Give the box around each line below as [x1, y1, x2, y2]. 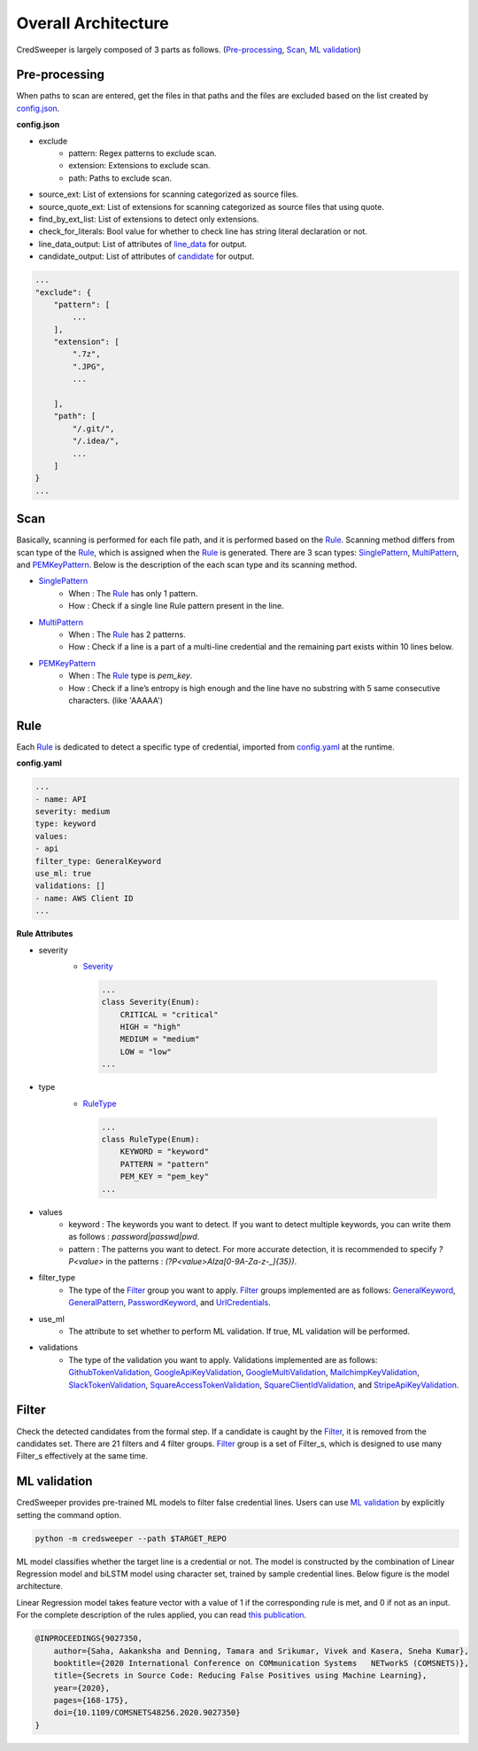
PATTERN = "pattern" [119, 1159, 210, 1169]
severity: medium [35, 806, 111, 817]
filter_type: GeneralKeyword [35, 856, 162, 866]
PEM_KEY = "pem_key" [119, 1171, 210, 1182]
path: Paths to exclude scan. [68, 173, 173, 183]
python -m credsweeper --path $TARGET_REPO [35, 1533, 227, 1544]
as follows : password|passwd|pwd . [68, 1232, 200, 1242]
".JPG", [72, 362, 106, 371]
